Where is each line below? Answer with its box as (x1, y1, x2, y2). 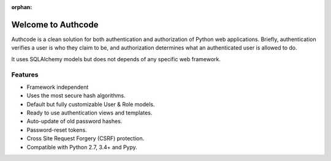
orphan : (11, 4, 32, 10)
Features (11, 70, 39, 79)
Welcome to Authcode (11, 19, 99, 30)
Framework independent (26, 83, 89, 91)
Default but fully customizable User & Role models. (26, 100, 155, 108)
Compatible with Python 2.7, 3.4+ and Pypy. (26, 143, 137, 151)
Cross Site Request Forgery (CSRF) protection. (26, 135, 145, 142)
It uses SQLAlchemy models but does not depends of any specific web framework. (11, 55, 221, 62)
